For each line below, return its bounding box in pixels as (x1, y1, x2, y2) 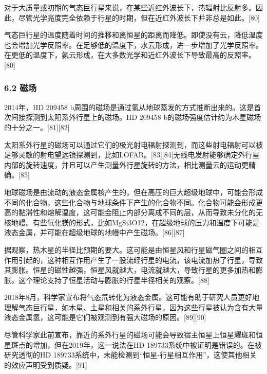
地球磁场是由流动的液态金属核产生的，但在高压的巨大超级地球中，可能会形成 (4, 186, 263, 197)
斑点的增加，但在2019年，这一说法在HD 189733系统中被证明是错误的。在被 (11, 339, 262, 350)
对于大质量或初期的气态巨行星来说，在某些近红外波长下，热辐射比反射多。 (4, 2, 256, 12)
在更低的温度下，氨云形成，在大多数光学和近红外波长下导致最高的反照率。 (4, 49, 256, 60)
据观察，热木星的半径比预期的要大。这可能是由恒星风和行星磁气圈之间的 (4, 244, 249, 255)
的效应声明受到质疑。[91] (4, 359, 87, 370)
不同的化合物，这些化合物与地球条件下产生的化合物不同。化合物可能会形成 (4, 197, 256, 207)
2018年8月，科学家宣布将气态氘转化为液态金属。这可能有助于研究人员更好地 (4, 292, 259, 302)
